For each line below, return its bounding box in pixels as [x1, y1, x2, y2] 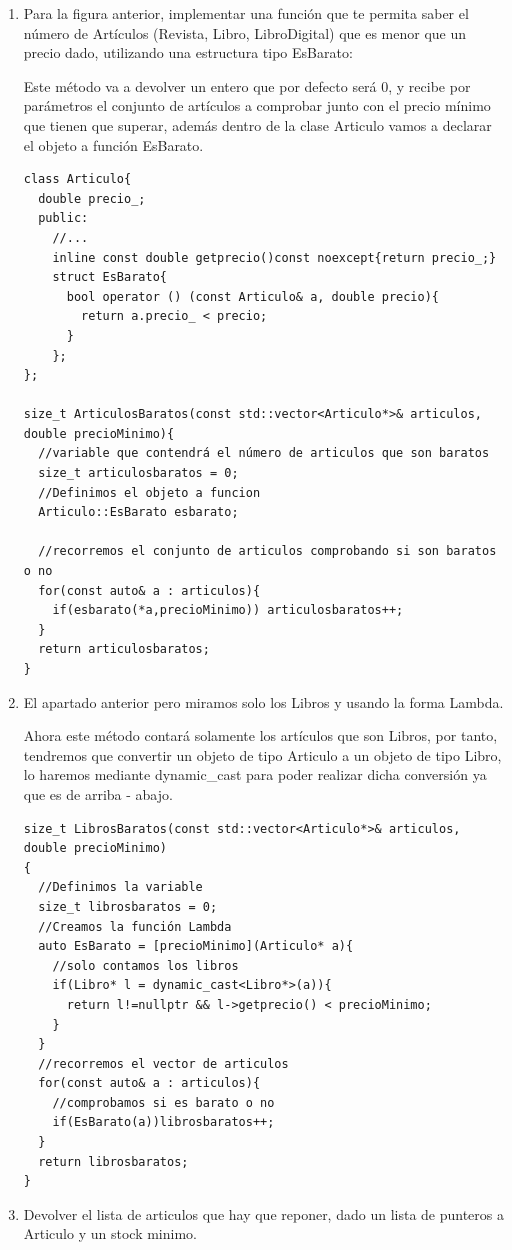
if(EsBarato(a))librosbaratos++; [52, 1115, 275, 1130]
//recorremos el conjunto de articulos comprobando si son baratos [38, 544, 497, 559]
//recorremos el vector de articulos [38, 1056, 289, 1071]
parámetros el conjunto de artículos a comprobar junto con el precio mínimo [23, 95, 491, 116]
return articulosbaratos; [38, 642, 210, 657]
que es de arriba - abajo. [23, 783, 173, 804]
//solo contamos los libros [52, 958, 239, 973]
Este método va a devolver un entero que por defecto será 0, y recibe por [23, 75, 471, 96]
